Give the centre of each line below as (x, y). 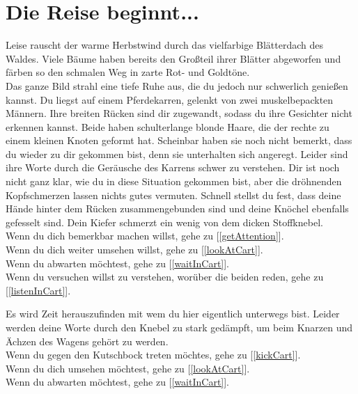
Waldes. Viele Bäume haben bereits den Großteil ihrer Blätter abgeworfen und (173, 58)
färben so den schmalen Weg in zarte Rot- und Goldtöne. (128, 72)
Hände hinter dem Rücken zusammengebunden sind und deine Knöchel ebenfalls (177, 208)
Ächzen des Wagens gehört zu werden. (87, 341)
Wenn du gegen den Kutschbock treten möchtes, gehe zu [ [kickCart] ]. (153, 355)
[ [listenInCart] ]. (38, 290)
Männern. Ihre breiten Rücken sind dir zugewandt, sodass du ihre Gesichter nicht (179, 113)
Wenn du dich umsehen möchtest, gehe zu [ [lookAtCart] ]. (128, 368)
